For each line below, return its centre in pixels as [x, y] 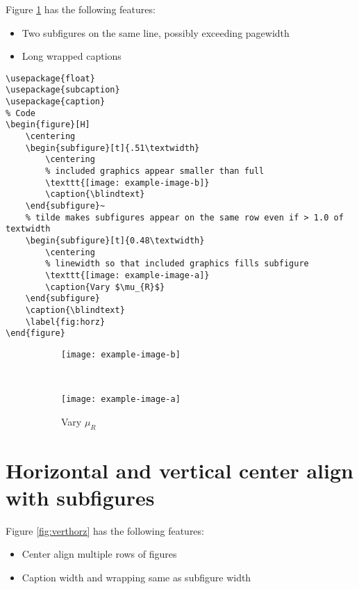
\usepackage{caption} [56, 102]
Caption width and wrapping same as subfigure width [136, 578]
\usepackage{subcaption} [63, 90]
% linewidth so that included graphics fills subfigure [177, 264]
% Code [20, 113]
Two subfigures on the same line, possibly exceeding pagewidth [156, 32]
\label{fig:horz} [65, 322]
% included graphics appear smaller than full [155, 171]
